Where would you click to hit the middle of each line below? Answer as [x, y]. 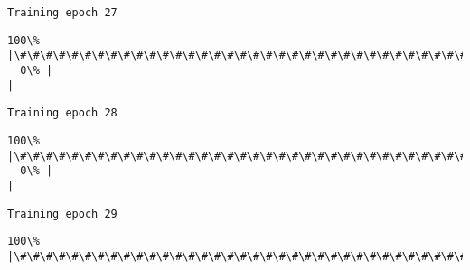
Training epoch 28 [62, 113]
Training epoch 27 [62, 13]
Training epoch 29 [62, 214]
